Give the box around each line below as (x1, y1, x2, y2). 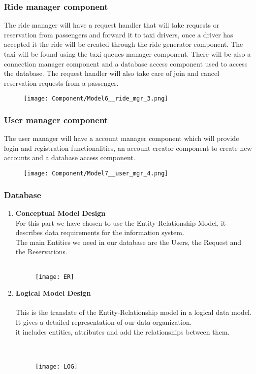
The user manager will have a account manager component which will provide (4, 133, 239, 143)
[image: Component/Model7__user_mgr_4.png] (24, 170, 168, 177)
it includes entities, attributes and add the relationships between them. (15, 326, 230, 337)
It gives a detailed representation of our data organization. (15, 316, 192, 327)
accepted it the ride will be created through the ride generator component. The (4, 39, 243, 49)
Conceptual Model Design (15, 207, 106, 218)
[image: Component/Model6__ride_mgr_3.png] (24, 95, 168, 102)
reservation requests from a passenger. (4, 77, 119, 88)
